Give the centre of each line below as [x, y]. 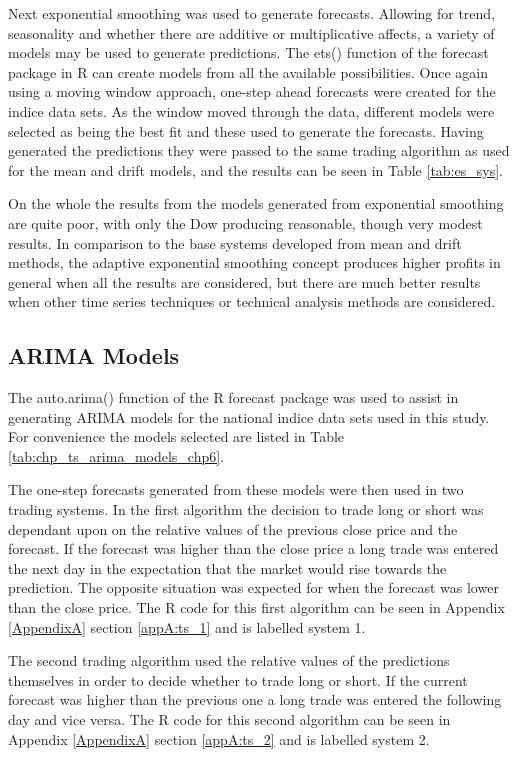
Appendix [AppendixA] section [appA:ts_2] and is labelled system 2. [219, 738]
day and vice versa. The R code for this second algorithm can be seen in [229, 719]
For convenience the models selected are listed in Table [176, 436]
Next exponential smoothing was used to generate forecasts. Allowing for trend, [252, 13]
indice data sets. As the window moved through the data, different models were [251, 110]
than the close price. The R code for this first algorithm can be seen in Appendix [256, 607]
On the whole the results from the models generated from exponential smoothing [256, 203]
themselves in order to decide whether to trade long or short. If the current [238, 679]
